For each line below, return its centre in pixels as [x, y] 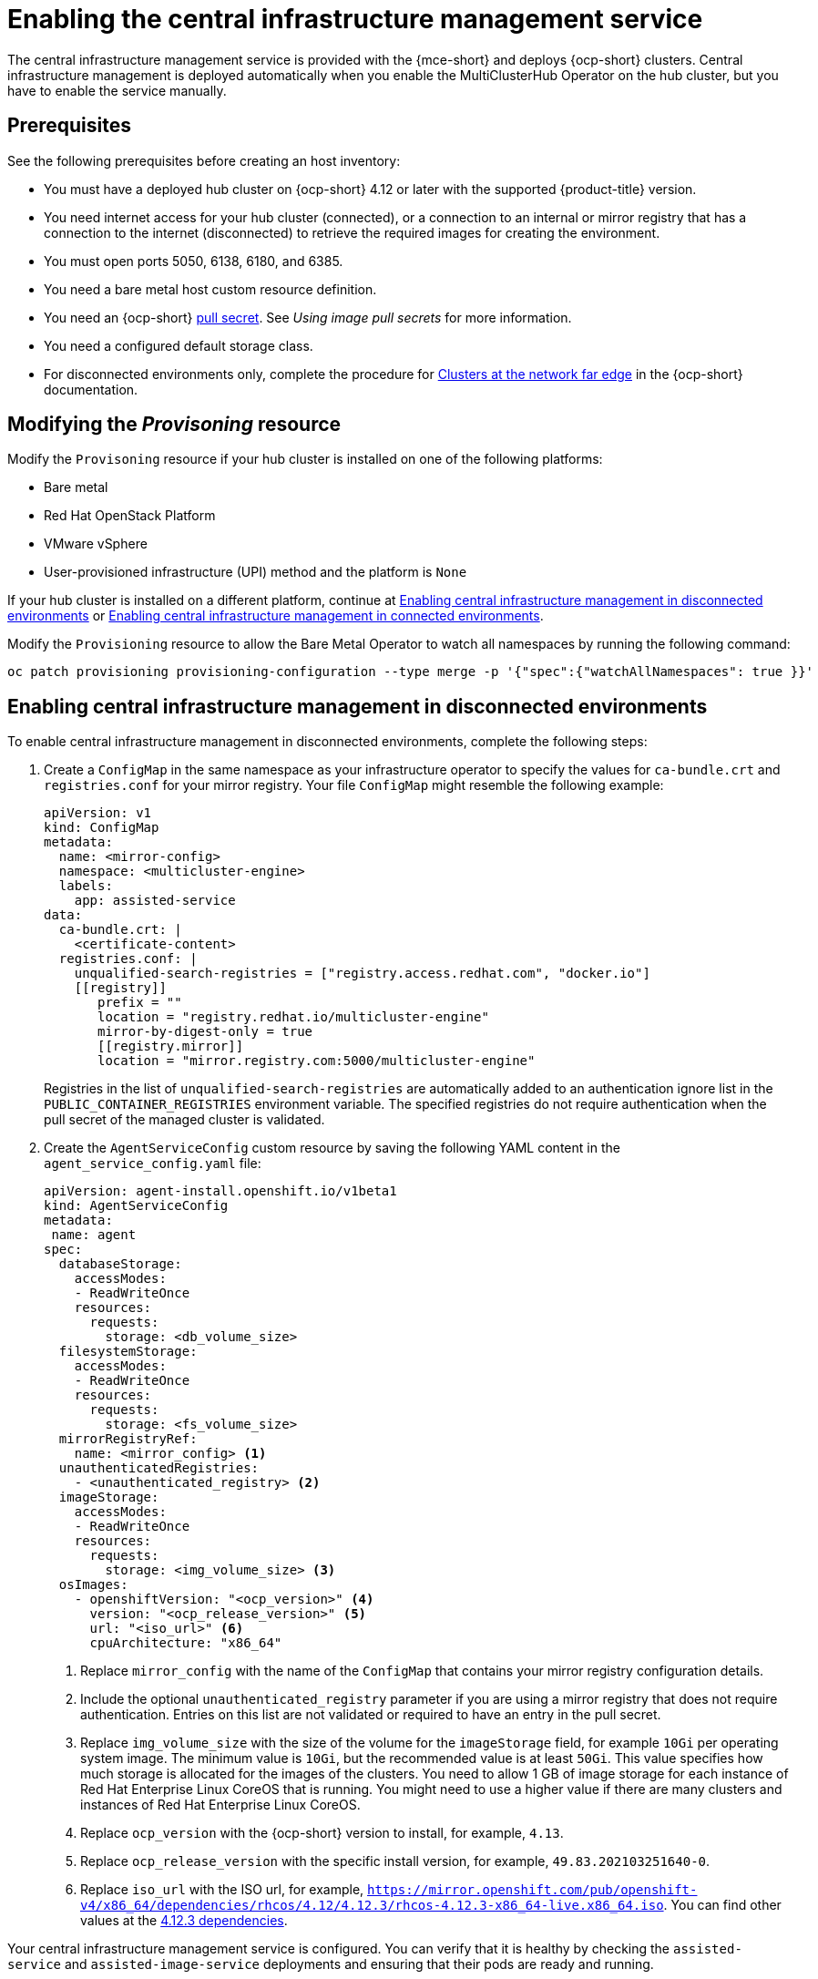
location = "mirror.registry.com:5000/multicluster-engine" [317, 1061]
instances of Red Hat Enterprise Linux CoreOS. [220, 1805]
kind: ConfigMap [102, 828]
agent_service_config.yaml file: [153, 1164]
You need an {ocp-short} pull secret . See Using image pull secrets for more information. [308, 317]
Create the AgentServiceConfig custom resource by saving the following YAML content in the [332, 1148]
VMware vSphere [96, 544]
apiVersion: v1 [98, 813]
